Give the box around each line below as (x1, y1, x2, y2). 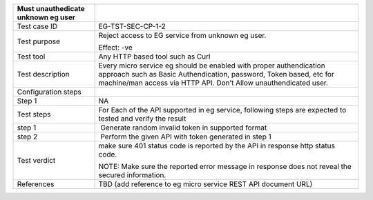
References (17, 179, 55, 189)
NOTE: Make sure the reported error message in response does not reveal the (98, 162, 352, 171)
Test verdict (17, 156, 56, 165)
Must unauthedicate (17, 4, 86, 13)
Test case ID (17, 21, 58, 31)
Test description (17, 70, 70, 79)
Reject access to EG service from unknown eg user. (98, 31, 267, 40)
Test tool (17, 52, 46, 61)
